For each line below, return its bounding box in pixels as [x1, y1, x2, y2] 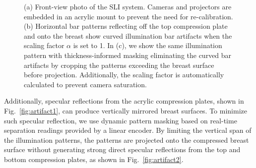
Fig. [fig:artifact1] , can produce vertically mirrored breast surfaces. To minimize [4, 105, 247, 115]
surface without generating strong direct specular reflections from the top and [4, 144, 241, 155]
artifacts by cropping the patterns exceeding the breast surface [24, 59, 214, 70]
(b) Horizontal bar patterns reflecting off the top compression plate [24, 21, 228, 31]
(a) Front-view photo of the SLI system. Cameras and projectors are [24, 1, 232, 11]
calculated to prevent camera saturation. [24, 79, 147, 89]
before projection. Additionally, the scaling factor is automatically [24, 69, 224, 80]
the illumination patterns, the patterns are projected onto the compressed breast [4, 134, 249, 145]
